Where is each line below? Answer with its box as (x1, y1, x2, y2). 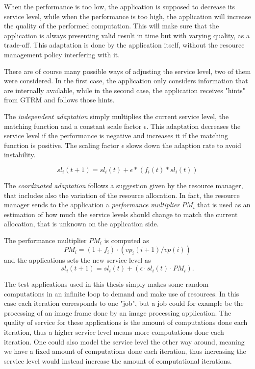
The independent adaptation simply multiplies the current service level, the (4, 111, 229, 121)
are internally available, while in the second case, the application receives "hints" (4, 85, 245, 95)
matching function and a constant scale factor (4, 121, 142, 131)
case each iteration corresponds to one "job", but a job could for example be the (4, 298, 244, 308)
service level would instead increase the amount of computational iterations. (4, 355, 232, 366)
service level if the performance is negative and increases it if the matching (4, 130, 228, 141)
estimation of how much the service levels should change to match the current (4, 209, 238, 219)
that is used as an (197, 199, 251, 210)
